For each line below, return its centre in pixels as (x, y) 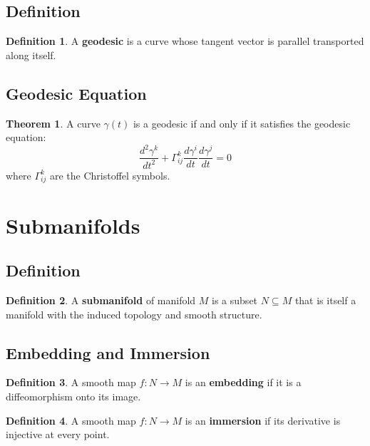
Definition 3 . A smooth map (71, 382)
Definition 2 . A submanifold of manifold (101, 300)
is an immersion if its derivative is (263, 420)
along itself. (31, 55)
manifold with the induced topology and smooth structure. (134, 314)
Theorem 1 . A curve (53, 123)
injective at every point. (58, 434)
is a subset (235, 300)
